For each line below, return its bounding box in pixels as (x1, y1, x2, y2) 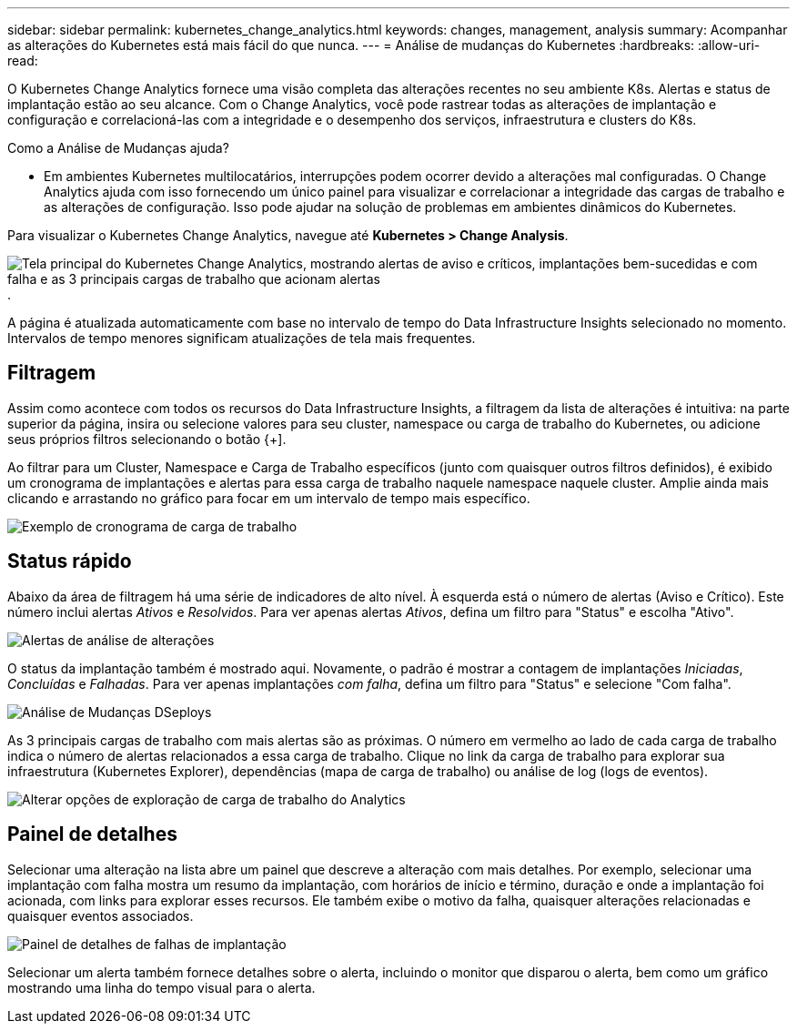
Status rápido (7, 550, 132, 573)
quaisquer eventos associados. (7, 907, 194, 924)
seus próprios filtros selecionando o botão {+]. (7, 430, 287, 447)
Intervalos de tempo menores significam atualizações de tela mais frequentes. (7, 330, 476, 346)
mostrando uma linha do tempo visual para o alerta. (7, 979, 316, 996)
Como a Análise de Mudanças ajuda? (7, 140, 229, 156)
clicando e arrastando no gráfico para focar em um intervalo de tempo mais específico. (7, 490, 530, 506)
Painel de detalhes (7, 823, 177, 846)
